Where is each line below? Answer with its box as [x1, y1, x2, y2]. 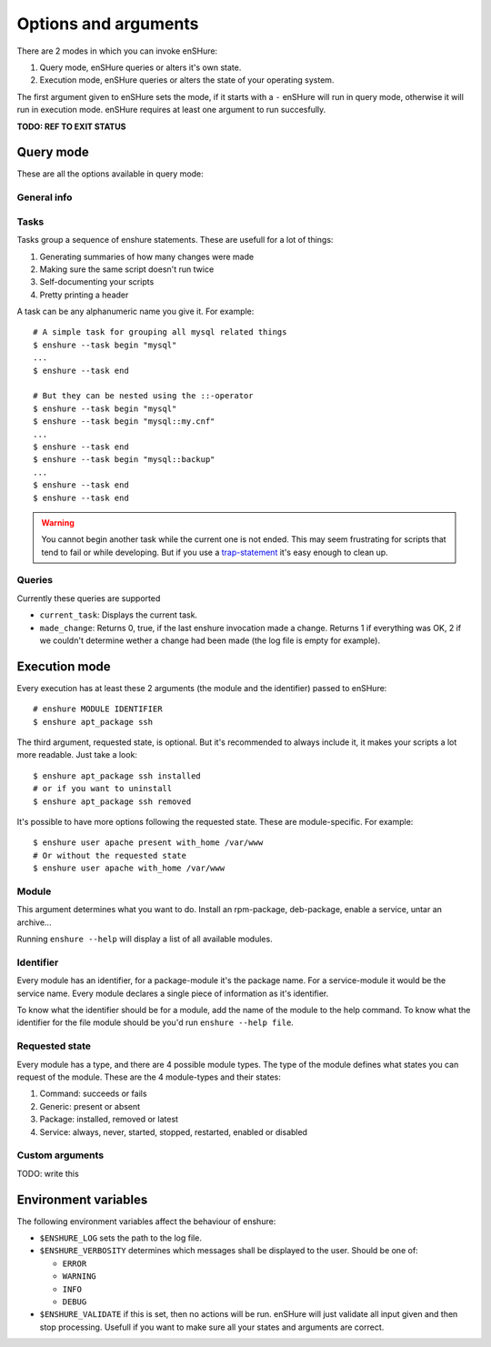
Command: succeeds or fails [39, 1088, 147, 1100]
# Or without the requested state [33, 850, 186, 860]
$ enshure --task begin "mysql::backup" [33, 455, 215, 465]
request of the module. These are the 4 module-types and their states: [16, 1071, 282, 1082]
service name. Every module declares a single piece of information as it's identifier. [16, 988, 329, 999]
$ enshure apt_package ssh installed [33, 770, 202, 781]
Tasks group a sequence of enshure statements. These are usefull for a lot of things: [16, 235, 334, 246]
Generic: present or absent [39, 1101, 141, 1111]
